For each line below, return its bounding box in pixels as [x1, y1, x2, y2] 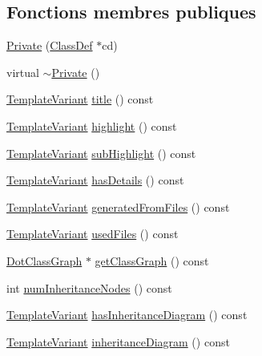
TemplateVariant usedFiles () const [6, 225, 179, 242]
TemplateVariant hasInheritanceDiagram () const [6, 306, 248, 323]
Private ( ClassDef [6, 37, 93, 54]
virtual [6, 63, 39, 80]
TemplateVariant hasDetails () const [6, 172, 184, 188]
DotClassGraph [6, 252, 83, 269]
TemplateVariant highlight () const [6, 117, 177, 134]
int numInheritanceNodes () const [6, 279, 172, 296]
